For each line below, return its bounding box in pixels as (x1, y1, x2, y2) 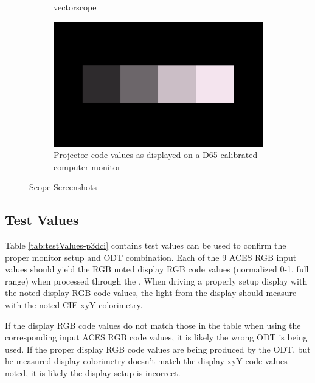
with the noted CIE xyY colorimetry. (5, 298, 143, 311)
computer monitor (54, 160, 121, 173)
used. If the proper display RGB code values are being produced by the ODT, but (5, 342, 311, 355)
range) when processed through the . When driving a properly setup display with (5, 274, 308, 287)
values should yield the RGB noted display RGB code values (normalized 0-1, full (5, 263, 309, 275)
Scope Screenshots (29, 181, 97, 193)
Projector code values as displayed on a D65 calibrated (54, 148, 258, 161)
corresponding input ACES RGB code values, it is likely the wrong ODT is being (5, 331, 308, 343)
